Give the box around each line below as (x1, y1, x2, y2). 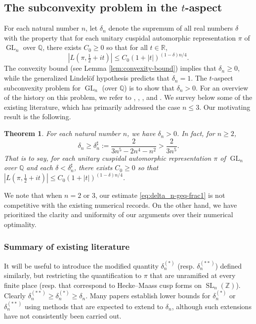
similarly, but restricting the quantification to (4, 270, 141, 280)
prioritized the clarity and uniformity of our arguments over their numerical (4, 209, 233, 220)
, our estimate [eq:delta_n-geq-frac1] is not (95, 190, 225, 200)
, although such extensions (171, 301, 252, 311)
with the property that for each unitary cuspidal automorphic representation (4, 32, 236, 43)
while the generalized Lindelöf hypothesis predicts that (4, 73, 170, 83)
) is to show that (124, 82, 174, 93)
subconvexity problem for (4, 82, 81, 93)
